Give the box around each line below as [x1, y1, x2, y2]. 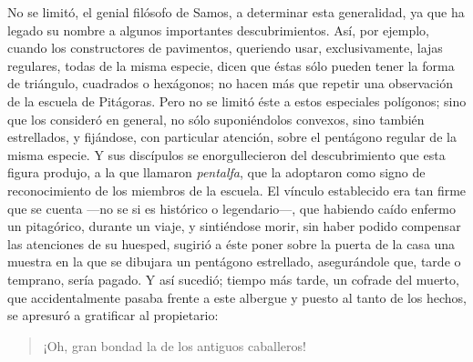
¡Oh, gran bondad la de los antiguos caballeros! [43, 336, 306, 355]
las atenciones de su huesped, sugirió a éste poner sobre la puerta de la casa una [7, 234, 456, 253]
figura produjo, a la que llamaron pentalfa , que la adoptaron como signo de [7, 163, 426, 182]
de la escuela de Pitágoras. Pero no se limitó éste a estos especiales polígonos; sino [7, 91, 467, 110]
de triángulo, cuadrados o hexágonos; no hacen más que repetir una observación [7, 74, 453, 93]
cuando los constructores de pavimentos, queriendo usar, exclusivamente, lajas [7, 38, 443, 57]
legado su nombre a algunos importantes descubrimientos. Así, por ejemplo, [7, 20, 430, 39]
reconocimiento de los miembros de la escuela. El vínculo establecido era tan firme [7, 180, 467, 199]
